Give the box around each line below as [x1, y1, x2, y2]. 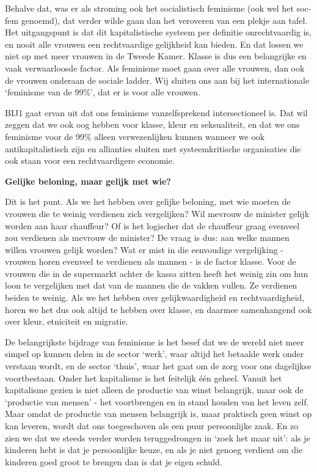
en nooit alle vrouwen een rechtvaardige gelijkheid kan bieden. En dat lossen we [5, 37, 304, 50]
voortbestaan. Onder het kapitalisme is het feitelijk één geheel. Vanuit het [5, 371, 282, 384]
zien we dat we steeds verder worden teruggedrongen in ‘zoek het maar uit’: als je [5, 431, 310, 444]
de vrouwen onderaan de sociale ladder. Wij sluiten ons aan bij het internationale [5, 73, 310, 86]
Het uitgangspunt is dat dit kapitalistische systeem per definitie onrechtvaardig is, [5, 26, 312, 39]
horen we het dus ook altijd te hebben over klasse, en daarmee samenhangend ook [5, 303, 312, 315]
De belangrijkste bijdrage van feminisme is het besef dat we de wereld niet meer [5, 335, 304, 348]
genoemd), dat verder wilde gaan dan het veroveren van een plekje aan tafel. [21, 13, 308, 26]
